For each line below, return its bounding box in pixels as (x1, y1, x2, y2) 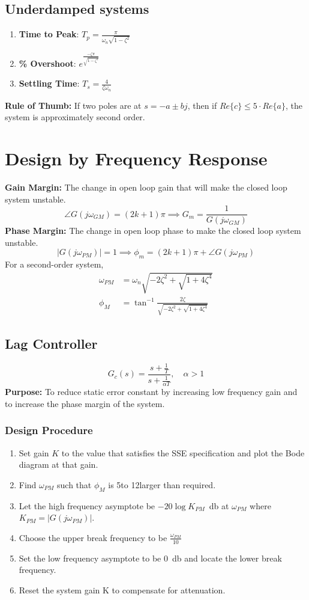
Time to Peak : (19, 28, 79, 40)
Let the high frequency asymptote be (19, 499, 155, 512)
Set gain (19, 446, 49, 459)
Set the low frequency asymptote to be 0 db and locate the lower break (19, 551, 282, 564)
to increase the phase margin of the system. (5, 397, 165, 409)
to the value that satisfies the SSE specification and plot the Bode (61, 446, 305, 459)
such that (57, 478, 92, 491)
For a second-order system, (5, 258, 104, 271)
